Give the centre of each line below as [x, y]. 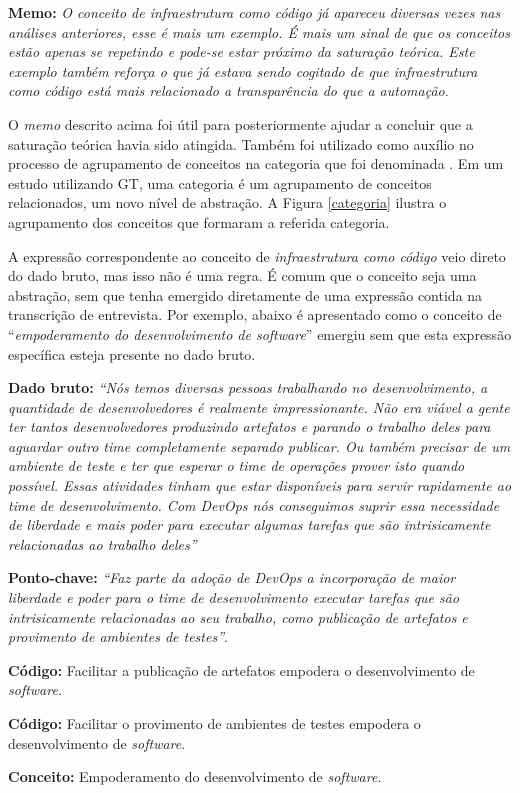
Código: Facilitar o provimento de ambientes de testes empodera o [214, 723]
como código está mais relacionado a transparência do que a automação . [228, 90]
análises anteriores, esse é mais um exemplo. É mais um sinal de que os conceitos [259, 31]
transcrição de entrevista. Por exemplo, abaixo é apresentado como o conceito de [255, 314]
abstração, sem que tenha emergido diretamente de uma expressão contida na [245, 294]
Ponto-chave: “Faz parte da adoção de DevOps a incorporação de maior [232, 577]
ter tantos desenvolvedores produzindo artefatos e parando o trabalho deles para [249, 426]
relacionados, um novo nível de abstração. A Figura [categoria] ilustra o [227, 202]
